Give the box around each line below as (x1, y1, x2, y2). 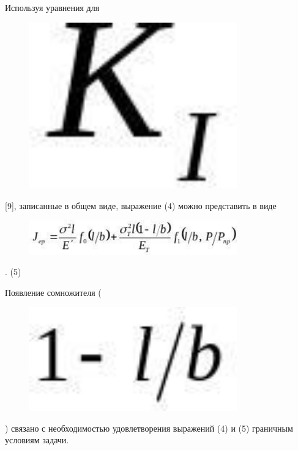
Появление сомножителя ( (5, 286, 102, 298)
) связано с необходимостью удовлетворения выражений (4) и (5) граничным (5, 421, 293, 434)
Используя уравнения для (5, 1, 100, 13)
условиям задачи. (5, 433, 69, 446)
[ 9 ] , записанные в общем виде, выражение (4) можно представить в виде (5, 199, 277, 212)
